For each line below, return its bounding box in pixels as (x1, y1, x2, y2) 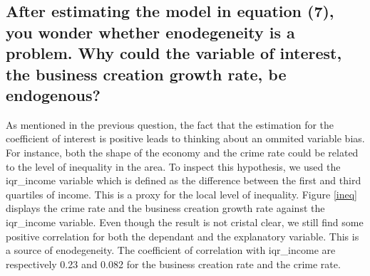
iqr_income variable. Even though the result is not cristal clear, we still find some (6, 214, 364, 229)
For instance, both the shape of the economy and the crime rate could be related (6, 144, 359, 159)
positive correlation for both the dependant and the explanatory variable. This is (6, 228, 359, 243)
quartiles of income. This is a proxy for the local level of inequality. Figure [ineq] (6, 186, 357, 201)
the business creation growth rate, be (6, 63, 287, 85)
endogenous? (6, 83, 101, 105)
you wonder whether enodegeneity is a (6, 21, 295, 43)
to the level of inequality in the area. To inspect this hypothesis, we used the (6, 159, 341, 174)
